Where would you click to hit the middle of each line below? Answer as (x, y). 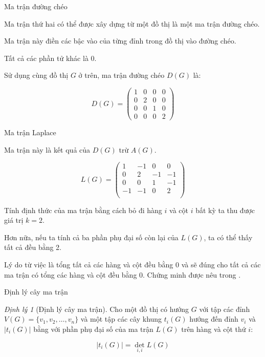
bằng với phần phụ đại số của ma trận (93, 329)
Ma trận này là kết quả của (47, 149)
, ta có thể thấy (228, 237)
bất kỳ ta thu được (225, 210)
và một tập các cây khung (121, 319)
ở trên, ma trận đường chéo (122, 75)
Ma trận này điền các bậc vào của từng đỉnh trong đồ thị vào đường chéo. (120, 41)
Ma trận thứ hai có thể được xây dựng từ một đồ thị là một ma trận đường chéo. (132, 23)
